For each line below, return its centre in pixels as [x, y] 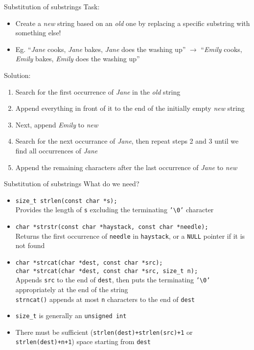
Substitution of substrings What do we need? [72, 184]
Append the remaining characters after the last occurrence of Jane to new [126, 167]
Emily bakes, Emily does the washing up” [78, 59]
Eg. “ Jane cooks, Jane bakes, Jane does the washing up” [101, 49]
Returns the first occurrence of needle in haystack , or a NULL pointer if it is [130, 236]
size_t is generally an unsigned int [71, 315]
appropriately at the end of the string [72, 289]
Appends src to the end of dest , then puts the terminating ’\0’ [113, 280]
